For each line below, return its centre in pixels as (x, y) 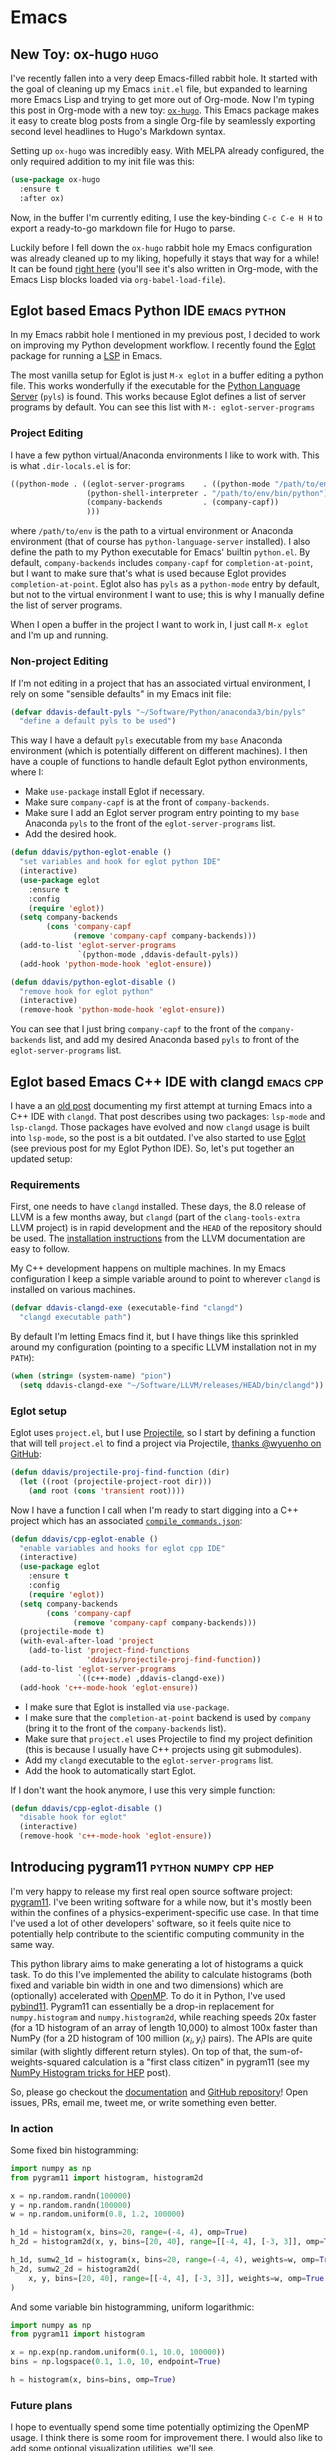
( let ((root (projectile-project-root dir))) (116, 1481)
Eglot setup (39, 1411)
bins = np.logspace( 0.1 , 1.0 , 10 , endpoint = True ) (116, 2362)
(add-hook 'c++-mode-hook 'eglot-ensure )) (109, 1687)
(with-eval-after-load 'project (87, 1641)
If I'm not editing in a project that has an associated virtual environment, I (160, 683)
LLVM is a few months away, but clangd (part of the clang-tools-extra (155, 1217)
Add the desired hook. (70, 834)
